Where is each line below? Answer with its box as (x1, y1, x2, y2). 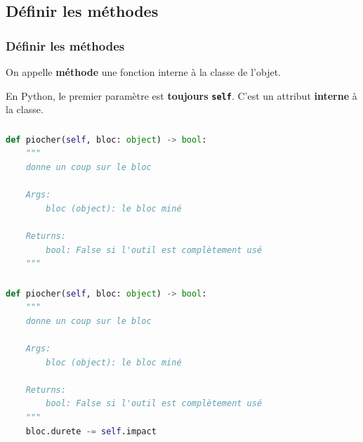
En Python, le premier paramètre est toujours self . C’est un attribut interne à (6, 88, 357, 103)
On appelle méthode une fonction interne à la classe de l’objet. (6, 65, 281, 79)
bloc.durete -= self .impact (25, 426, 157, 436)
